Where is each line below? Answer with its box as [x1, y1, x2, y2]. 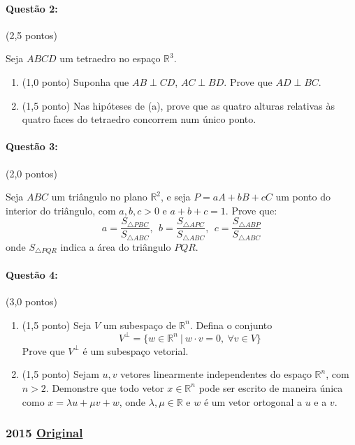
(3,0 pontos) [6, 294, 57, 309]
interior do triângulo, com [6, 203, 116, 217]
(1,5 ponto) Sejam [22, 367, 99, 381]
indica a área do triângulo [60, 239, 171, 254]
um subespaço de [103, 317, 176, 332]
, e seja [161, 189, 191, 204]
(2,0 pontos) [6, 166, 57, 180]
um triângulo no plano [51, 189, 147, 204]
